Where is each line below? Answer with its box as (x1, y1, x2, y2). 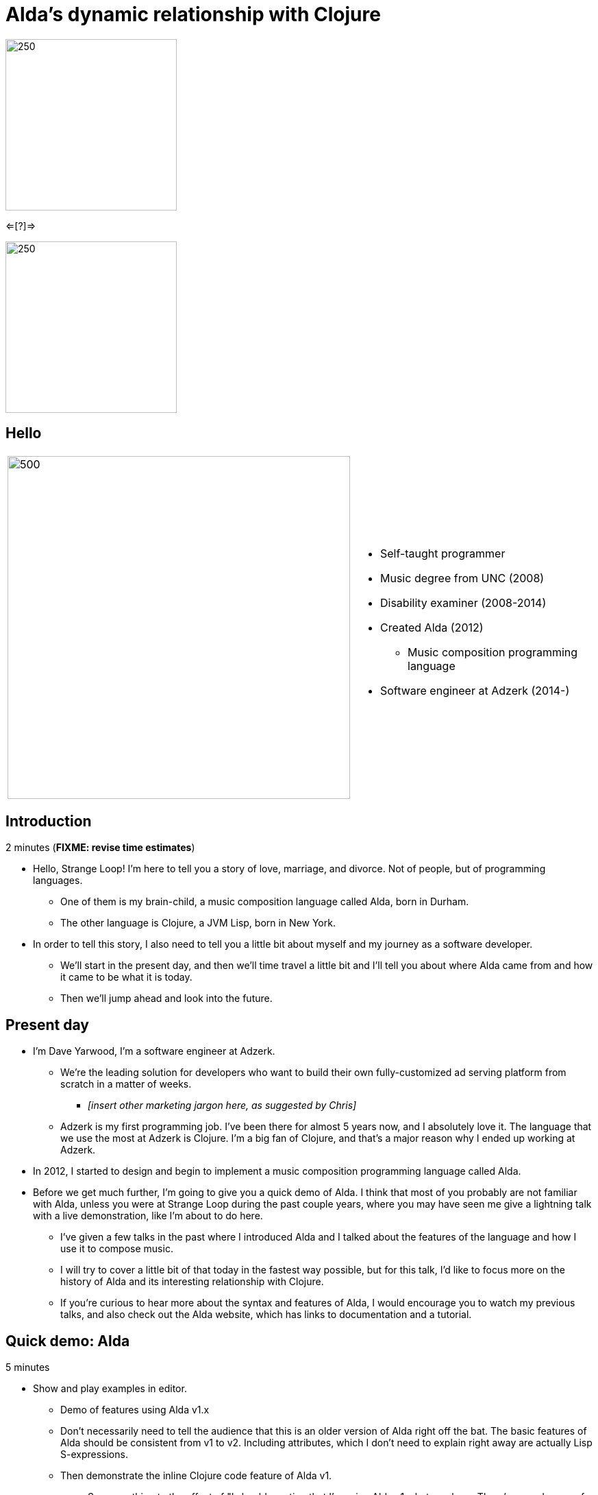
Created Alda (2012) (380, 620, 484, 634)
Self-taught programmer (380, 546, 506, 560)
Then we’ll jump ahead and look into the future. (60, 992, 273, 1005)
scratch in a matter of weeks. (60, 1078, 192, 1090)
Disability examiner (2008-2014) (380, 595, 547, 610)
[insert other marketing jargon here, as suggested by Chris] (88, 1099, 357, 1112)
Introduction (5, 813, 92, 830)
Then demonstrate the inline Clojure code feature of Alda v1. (60, 1470, 332, 1482)
